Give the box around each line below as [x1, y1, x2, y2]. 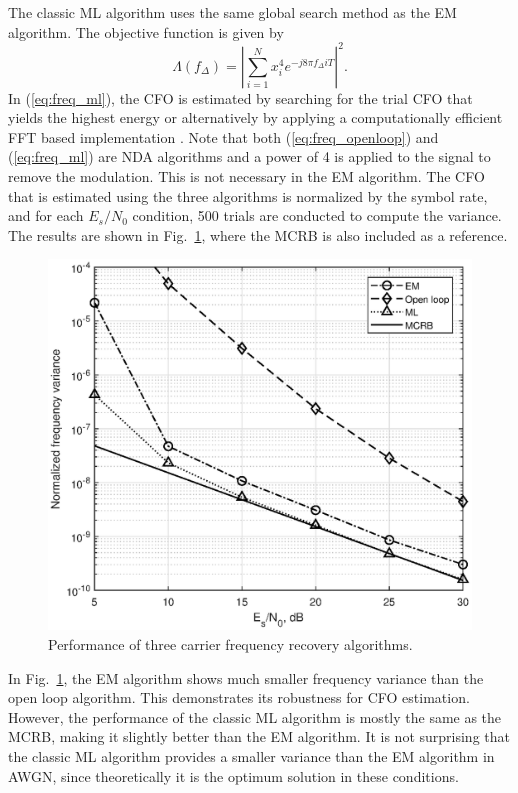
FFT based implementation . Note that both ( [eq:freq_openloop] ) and [8, 126, 439, 147]
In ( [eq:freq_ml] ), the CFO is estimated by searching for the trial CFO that [8, 87, 473, 108]
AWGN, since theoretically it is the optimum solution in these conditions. [8, 765, 459, 786]
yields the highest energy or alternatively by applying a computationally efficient [8, 107, 503, 128]
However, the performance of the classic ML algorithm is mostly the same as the [8, 706, 502, 727]
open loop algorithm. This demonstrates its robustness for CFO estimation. [8, 687, 470, 708]
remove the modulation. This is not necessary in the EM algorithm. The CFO [8, 166, 485, 187]
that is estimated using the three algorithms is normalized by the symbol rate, [8, 185, 488, 206]
